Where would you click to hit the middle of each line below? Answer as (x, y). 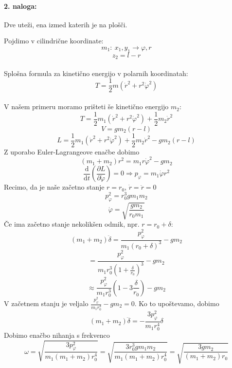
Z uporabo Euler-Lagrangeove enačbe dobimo (72, 151)
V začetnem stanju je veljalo (46, 303)
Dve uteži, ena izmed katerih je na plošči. (66, 24)
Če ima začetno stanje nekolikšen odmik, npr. (72, 224)
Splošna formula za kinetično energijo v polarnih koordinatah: (96, 73)
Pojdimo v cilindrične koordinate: (54, 41)
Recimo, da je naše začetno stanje (54, 187)
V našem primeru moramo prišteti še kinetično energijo (86, 107)
